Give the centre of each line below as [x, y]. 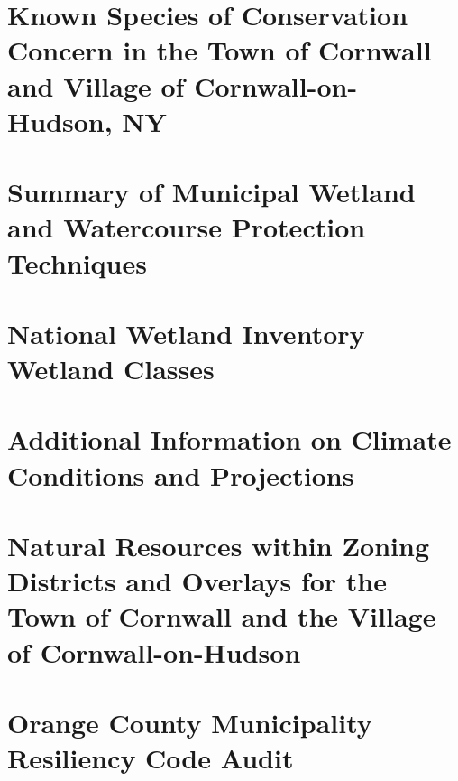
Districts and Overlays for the [197, 581]
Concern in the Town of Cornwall [220, 50]
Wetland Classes [111, 369]
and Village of [96, 85]
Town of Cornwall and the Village [222, 616]
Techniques [77, 262]
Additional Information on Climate [229, 439]
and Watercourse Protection [187, 227]
